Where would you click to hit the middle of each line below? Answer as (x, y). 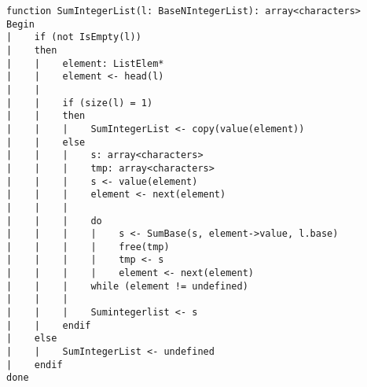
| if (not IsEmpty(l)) (74, 37)
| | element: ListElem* (85, 63)
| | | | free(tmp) (88, 247)
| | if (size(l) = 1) (80, 103)
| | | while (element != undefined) (127, 286)
